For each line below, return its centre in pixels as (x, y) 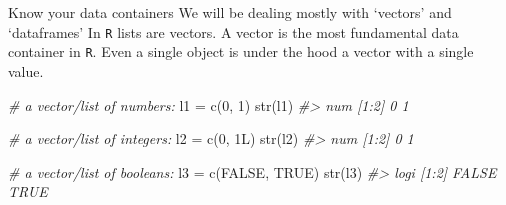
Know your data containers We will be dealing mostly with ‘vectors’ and (230, 12)
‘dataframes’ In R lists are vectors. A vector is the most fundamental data (233, 31)
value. (26, 70)
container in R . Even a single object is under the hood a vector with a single (241, 51)
